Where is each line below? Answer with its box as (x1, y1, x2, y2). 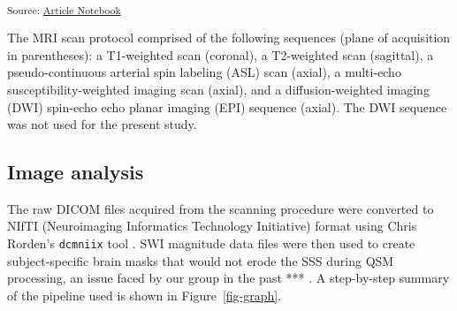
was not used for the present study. (7, 115, 197, 133)
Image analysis (7, 158, 144, 186)
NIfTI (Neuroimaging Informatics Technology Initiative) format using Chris (7, 216, 417, 235)
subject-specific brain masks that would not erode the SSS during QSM (7, 251, 394, 269)
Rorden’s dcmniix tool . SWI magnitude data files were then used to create (7, 234, 415, 253)
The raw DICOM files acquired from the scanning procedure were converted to (7, 199, 434, 217)
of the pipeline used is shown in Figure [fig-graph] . (7, 285, 282, 304)
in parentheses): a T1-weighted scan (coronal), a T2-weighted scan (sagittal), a (7, 45, 434, 64)
